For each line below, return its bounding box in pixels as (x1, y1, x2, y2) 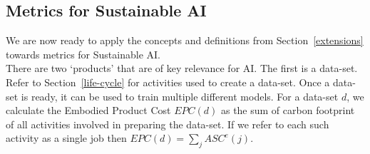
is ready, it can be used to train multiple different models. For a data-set (21, 88, 339, 103)
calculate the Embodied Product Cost (6, 103, 171, 118)
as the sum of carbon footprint (220, 103, 355, 118)
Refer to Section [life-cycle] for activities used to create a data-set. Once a (6, 74, 330, 89)
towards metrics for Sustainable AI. (6, 46, 160, 61)
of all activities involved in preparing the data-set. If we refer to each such (6, 116, 329, 131)
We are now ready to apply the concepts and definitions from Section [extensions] (6, 33, 364, 48)
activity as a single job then (6, 130, 127, 145)
